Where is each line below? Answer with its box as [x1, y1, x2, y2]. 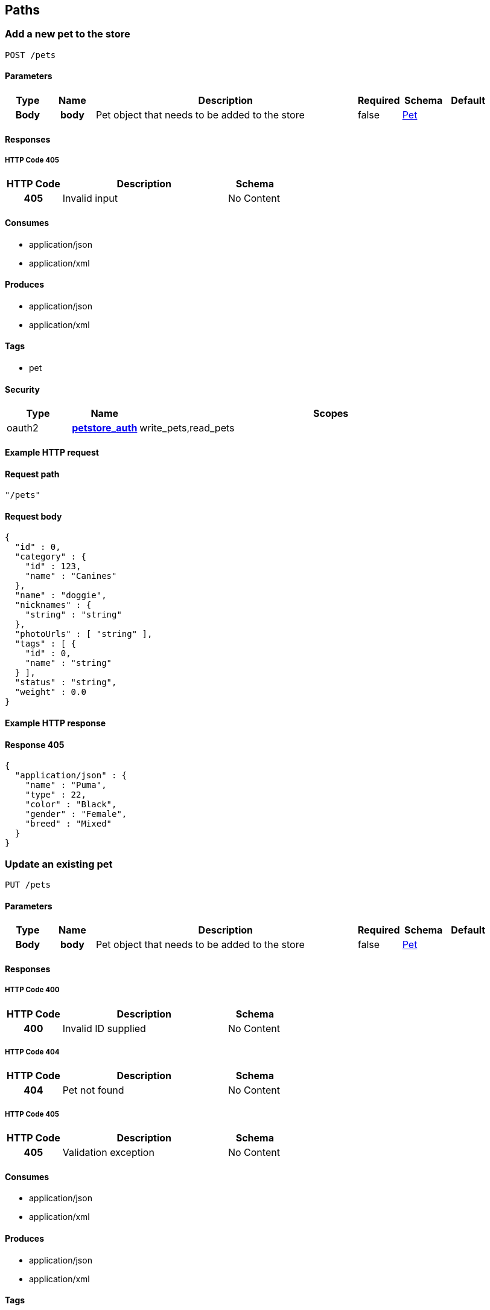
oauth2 [7, 422, 39, 434]
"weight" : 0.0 [14, 687, 86, 697]
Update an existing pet [5, 857, 113, 870]
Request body [5, 511, 62, 521]
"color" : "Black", [25, 799, 117, 810]
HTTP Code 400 [5, 986, 60, 995]
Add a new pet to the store [5, 28, 130, 40]
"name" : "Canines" [25, 571, 117, 581]
